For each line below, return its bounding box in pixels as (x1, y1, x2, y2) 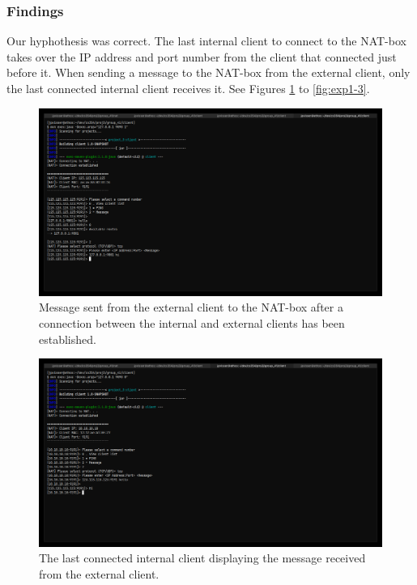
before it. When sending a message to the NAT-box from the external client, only (6, 64, 411, 81)
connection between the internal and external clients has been (39, 315, 345, 332)
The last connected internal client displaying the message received (39, 549, 366, 566)
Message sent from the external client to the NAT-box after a (39, 299, 343, 316)
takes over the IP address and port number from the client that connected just (6, 48, 397, 65)
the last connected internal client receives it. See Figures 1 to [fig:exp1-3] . (6, 80, 370, 96)
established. (39, 330, 96, 347)
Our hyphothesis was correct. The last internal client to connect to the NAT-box (6, 32, 406, 49)
